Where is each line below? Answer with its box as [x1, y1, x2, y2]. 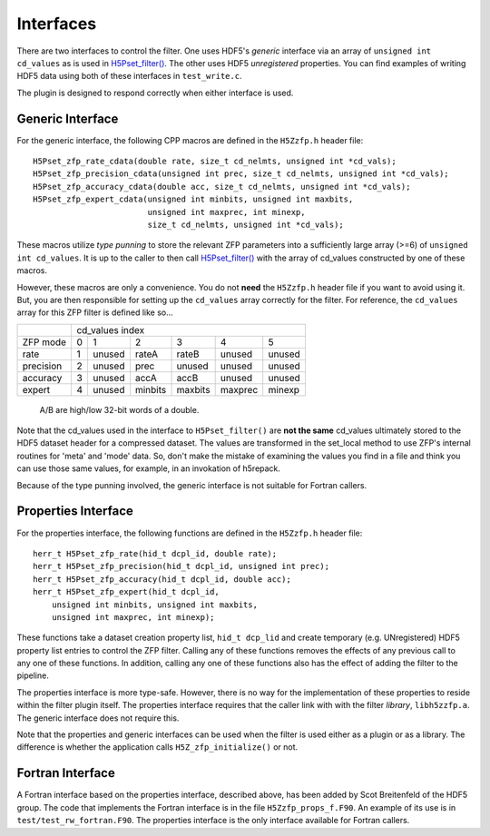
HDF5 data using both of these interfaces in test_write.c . [16, 71, 242, 82]
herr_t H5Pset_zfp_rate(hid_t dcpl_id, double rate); [33, 548, 277, 558]
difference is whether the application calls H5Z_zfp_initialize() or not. [16, 742, 299, 752]
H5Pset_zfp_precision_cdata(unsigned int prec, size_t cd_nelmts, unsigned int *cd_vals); [33, 169, 449, 179]
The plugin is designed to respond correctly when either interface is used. [16, 87, 294, 98]
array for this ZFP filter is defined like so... [16, 307, 174, 318]
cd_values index [76, 323, 145, 336]
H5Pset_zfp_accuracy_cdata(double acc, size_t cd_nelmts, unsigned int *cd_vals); [33, 182, 411, 192]
